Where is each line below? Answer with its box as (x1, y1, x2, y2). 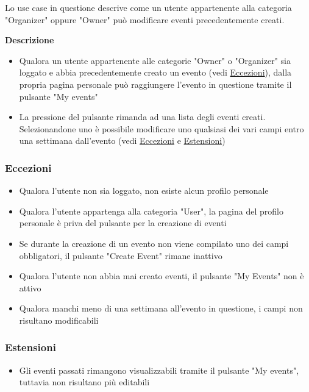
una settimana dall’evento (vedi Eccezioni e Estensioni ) (19, 134, 226, 147)
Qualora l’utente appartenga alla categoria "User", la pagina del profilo (19, 204, 283, 217)
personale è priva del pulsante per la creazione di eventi (19, 216, 227, 229)
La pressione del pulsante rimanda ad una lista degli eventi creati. (19, 110, 266, 123)
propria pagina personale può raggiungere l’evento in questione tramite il (19, 77, 292, 90)
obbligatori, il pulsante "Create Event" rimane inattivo (19, 249, 222, 262)
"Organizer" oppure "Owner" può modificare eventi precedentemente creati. (5, 13, 285, 26)
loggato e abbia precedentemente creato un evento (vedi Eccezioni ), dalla (19, 66, 292, 79)
